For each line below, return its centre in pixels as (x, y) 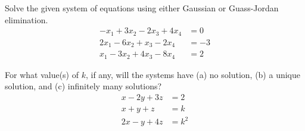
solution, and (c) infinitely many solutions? (83, 86)
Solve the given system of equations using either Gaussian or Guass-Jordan (142, 8)
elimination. (27, 19)
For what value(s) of (42, 74)
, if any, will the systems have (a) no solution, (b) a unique (193, 74)
